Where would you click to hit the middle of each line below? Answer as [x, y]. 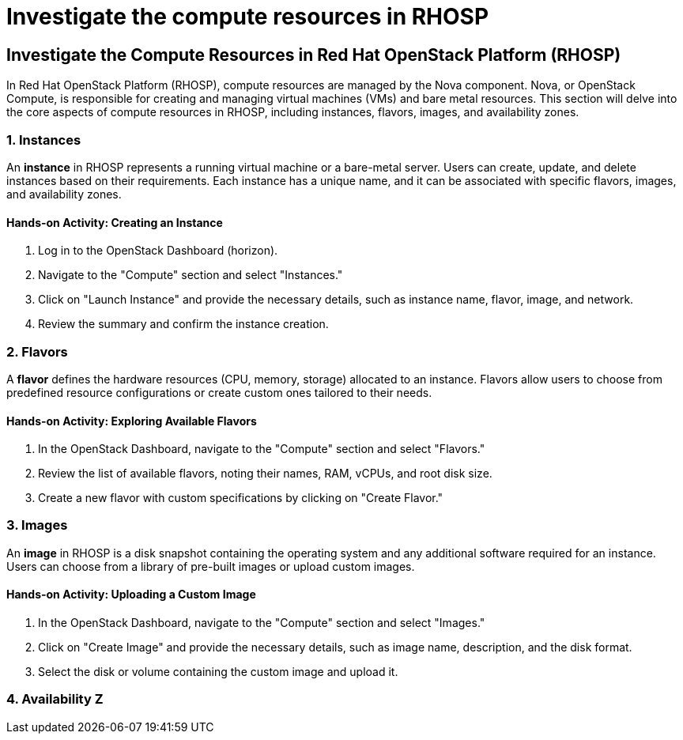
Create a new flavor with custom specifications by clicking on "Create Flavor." [241, 498]
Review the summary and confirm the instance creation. [183, 324]
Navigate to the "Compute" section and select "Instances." [191, 275]
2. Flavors [37, 351]
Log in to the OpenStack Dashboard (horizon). [158, 251]
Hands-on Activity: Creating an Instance [115, 222]
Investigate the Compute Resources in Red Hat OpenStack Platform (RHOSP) [314, 55]
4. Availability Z [55, 699]
